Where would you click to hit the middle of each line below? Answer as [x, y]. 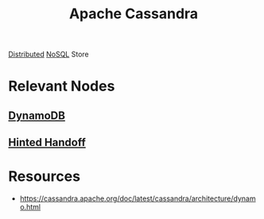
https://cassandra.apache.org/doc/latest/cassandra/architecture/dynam [138, 198]
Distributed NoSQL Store [49, 54]
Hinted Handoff [47, 142]
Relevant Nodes [62, 86]
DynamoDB [37, 115]
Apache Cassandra [134, 14]
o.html [30, 207]
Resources [45, 177]
